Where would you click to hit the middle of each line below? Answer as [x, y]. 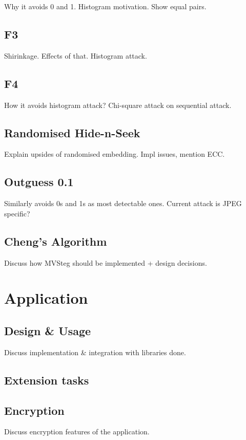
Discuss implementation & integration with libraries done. [95, 352]
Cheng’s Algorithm [56, 241]
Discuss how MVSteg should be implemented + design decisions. [106, 262]
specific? [17, 213]
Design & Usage [48, 330]
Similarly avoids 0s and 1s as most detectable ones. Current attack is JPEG [123, 203]
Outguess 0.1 [39, 182]
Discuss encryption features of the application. [77, 432]
